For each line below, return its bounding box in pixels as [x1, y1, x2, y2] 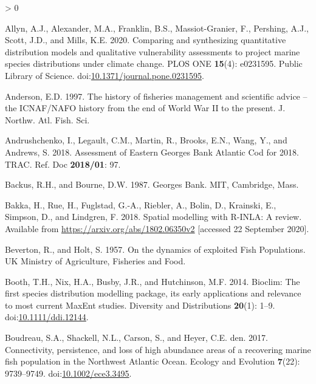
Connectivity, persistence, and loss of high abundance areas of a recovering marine [5, 343, 311, 355]
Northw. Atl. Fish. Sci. [5, 113, 90, 126]
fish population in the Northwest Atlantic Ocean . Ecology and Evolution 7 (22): [5, 355, 300, 368]
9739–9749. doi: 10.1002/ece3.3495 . [5, 366, 132, 379]
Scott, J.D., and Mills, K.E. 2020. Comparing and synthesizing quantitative [5, 33, 286, 46]
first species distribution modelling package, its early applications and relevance [5, 287, 301, 300]
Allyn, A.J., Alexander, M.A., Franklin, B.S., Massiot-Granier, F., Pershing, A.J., [5, 21, 309, 34]
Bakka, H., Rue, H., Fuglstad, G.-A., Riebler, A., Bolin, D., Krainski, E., [5, 198, 276, 211]
